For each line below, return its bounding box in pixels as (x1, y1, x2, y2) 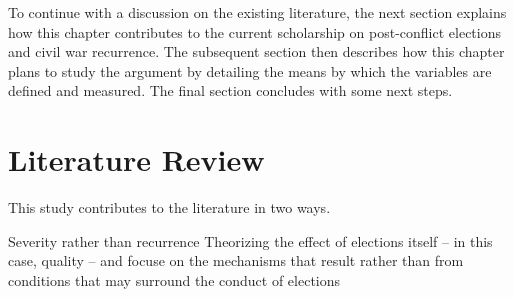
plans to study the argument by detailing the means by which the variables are (8, 60, 492, 81)
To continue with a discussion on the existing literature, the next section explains (8, 2, 507, 22)
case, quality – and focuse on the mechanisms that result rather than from (8, 250, 464, 271)
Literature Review (8, 139, 265, 180)
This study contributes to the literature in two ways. (8, 197, 331, 218)
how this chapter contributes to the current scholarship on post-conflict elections (8, 21, 501, 42)
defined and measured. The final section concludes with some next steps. (8, 80, 453, 101)
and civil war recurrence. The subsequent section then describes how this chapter (8, 41, 505, 62)
